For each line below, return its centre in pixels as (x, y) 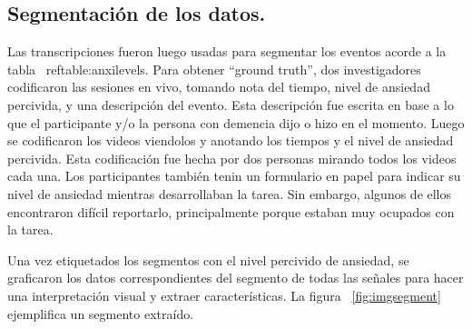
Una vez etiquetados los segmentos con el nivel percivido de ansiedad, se (208, 259)
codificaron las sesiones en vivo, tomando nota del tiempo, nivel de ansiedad (219, 87)
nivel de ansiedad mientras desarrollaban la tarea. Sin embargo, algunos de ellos (230, 193)
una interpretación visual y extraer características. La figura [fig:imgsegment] (224, 295)
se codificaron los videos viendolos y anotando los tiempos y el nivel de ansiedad (231, 140)
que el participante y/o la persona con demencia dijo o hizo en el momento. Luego (236, 122)
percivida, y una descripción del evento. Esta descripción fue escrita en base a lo (231, 104)
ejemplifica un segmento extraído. (101, 313)
